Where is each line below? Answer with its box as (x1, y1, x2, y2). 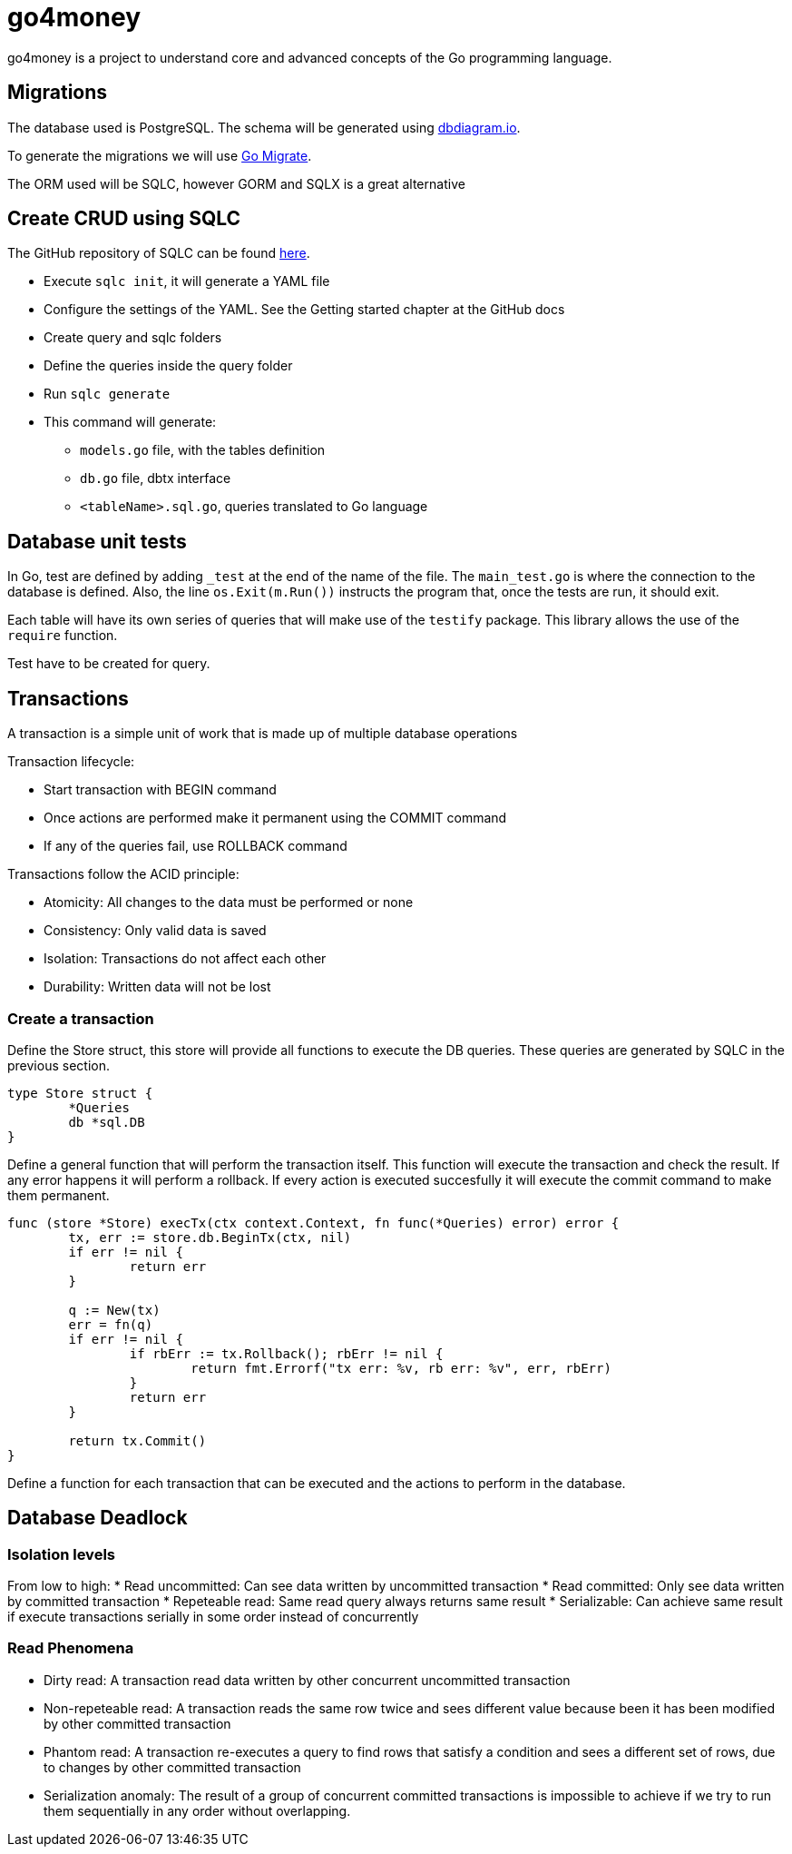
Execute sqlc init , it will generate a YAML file (44, 273, 330, 290)
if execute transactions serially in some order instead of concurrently (7, 1609, 419, 1625)
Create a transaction (7, 1009, 154, 1028)
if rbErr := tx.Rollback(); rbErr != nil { (129, 1346, 444, 1361)
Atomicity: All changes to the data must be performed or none (44, 894, 414, 911)
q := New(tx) (68, 1302, 161, 1317)
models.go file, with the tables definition (80, 442, 326, 459)
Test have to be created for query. (7, 656, 210, 672)
